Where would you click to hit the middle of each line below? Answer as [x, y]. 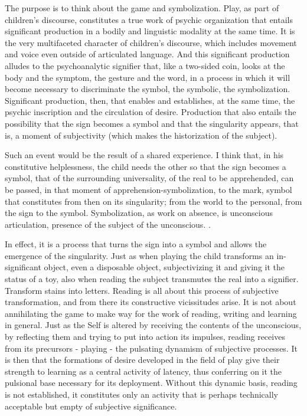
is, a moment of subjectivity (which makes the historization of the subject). [141, 135]
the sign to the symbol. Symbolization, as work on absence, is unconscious [139, 213]
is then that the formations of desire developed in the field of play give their [142, 360]
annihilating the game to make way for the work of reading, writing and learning [151, 313]
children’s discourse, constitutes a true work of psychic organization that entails [149, 19]
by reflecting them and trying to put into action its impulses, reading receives [145, 337]
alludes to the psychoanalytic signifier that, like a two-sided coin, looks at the [145, 65]
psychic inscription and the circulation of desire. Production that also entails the [151, 112]
